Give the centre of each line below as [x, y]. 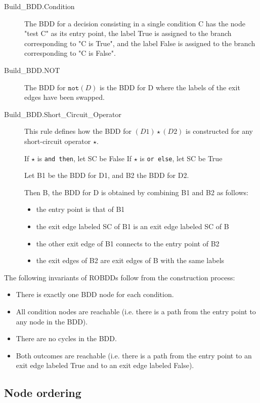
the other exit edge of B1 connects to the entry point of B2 [128, 243]
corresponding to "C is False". [70, 53]
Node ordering [43, 393]
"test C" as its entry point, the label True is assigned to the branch [128, 33]
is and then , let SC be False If [84, 158]
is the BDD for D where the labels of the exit [170, 87]
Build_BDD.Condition [39, 6]
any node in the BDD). [52, 321]
